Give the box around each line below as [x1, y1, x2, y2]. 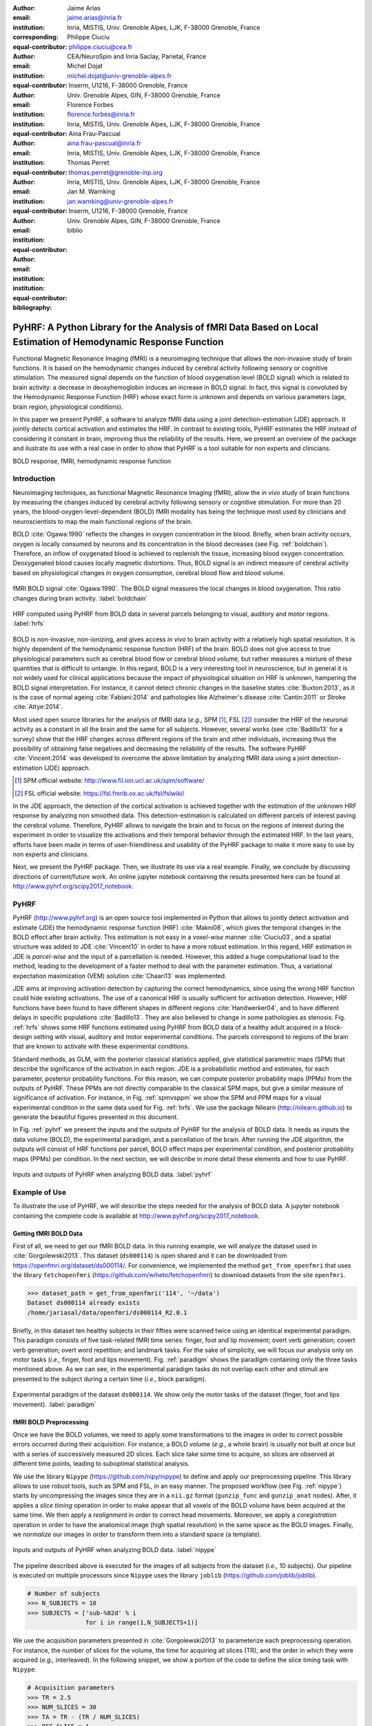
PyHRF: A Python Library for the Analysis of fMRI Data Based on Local [12, 321, 318, 333]
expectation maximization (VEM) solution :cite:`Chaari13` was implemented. [12, 971, 227, 980]
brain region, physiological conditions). [12, 403, 123, 411]
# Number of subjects [27, 1590, 101, 1598]
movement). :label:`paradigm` [12, 1400, 96, 1408]
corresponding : [12, 33, 59, 41]
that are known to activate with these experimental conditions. [12, 1043, 189, 1051]
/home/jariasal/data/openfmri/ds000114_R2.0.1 [27, 1308, 187, 1317]
